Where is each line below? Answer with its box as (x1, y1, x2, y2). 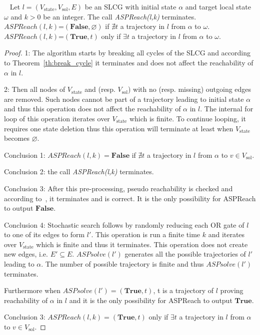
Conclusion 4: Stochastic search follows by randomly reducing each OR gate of (4, 219, 244, 230)
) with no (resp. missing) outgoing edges (127, 84, 251, 94)
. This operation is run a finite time (91, 229, 200, 240)
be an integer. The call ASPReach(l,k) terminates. (43, 11, 196, 21)
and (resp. (84, 84, 115, 94)
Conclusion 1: (4, 149, 45, 160)
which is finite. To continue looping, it (129, 113, 246, 123)
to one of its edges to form (4, 229, 85, 240)
